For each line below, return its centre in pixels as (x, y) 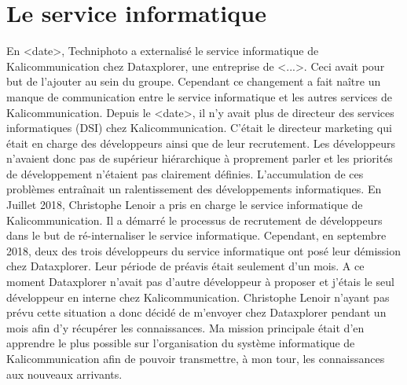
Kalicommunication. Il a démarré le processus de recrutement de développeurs (194, 220)
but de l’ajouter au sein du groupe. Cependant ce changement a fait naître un (194, 81)
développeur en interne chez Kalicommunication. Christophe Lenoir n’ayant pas (198, 297)
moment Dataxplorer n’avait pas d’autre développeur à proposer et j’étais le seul (200, 282)
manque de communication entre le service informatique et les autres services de (199, 96)
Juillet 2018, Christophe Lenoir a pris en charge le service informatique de (185, 205)
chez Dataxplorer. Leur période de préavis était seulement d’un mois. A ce (185, 266)
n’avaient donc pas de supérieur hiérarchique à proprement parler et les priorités (200, 158)
